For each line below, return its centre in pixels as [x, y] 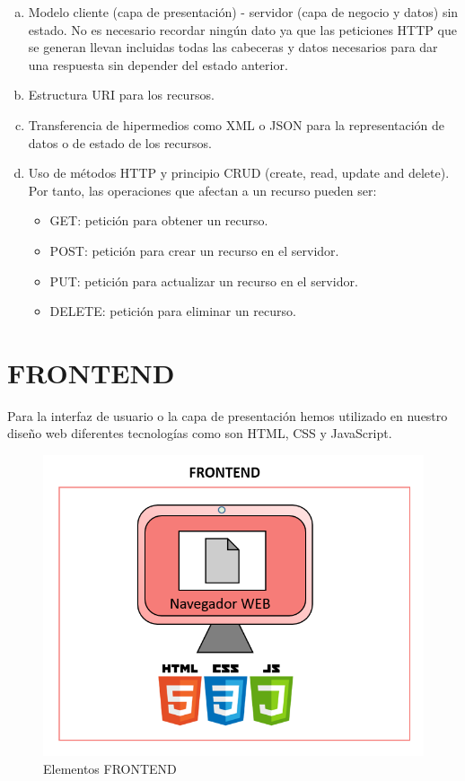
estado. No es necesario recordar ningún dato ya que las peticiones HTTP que [242, 29]
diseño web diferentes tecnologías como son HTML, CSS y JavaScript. [200, 433]
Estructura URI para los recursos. [121, 95]
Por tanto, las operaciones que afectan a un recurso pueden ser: [202, 190]
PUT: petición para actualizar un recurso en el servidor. [204, 281]
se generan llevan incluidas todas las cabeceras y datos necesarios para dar [233, 47]
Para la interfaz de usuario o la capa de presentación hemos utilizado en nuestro [228, 415]
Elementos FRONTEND [110, 768]
